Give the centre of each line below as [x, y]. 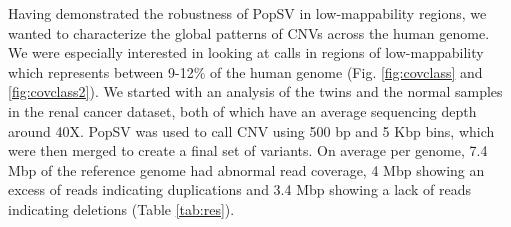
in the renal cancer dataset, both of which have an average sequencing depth [242, 110]
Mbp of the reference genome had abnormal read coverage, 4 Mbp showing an [246, 169]
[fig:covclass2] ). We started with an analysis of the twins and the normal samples [255, 91]
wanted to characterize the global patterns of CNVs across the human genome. [249, 32]
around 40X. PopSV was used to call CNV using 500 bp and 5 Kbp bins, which [251, 130]
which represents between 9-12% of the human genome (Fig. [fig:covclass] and [245, 71]
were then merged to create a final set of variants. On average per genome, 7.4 [248, 150]
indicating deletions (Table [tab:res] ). [121, 208]
